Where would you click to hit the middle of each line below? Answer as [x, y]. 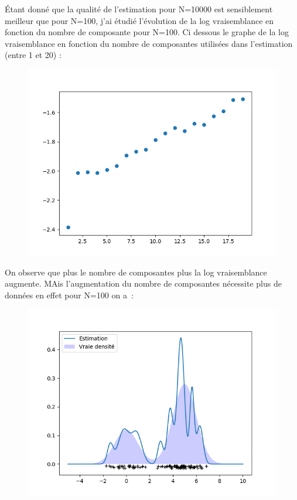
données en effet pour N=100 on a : [69, 295]
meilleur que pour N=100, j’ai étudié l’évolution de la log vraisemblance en [139, 20]
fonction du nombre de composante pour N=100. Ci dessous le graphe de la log [147, 32]
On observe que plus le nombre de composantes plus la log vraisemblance [136, 272]
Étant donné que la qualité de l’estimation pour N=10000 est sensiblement [139, 9]
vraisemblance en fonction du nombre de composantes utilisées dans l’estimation [149, 43]
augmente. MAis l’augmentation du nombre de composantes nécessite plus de [143, 283]
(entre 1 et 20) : [33, 55]
